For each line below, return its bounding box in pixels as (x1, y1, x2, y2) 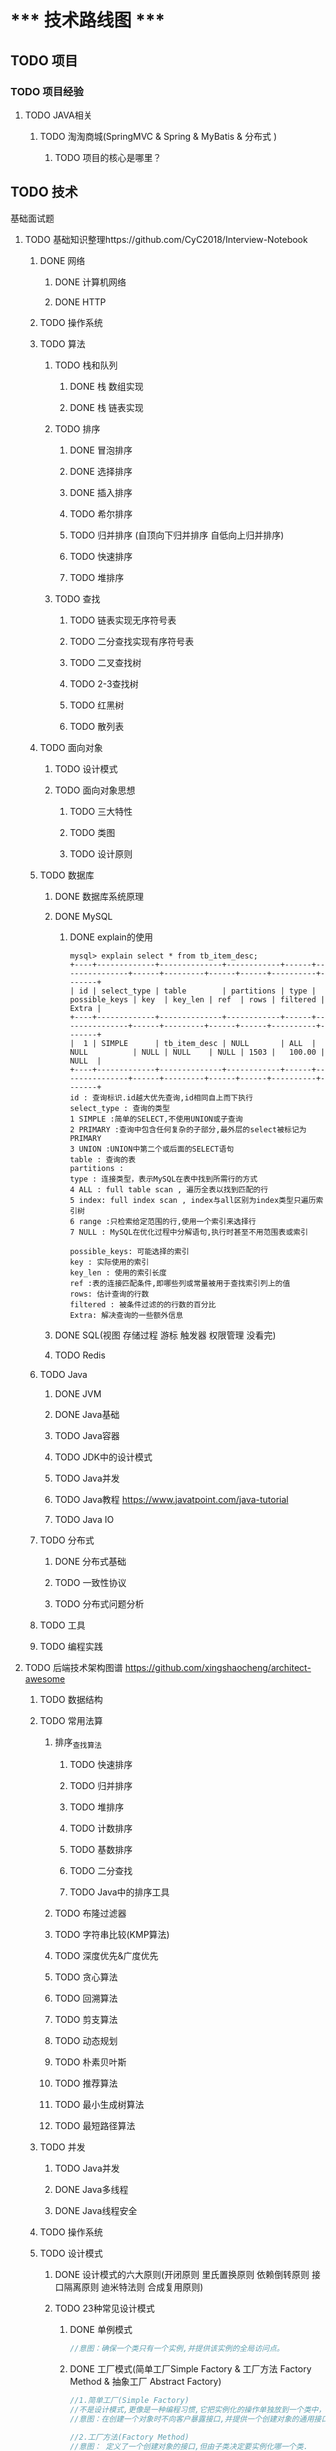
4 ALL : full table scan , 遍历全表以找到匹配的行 (69, 1184, 269, 1195)
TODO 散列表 (69, 720, 125, 732)
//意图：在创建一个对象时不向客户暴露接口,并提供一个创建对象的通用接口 (69, 2414, 330, 2425)
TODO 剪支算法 (54, 2014, 118, 2026)
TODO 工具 (39, 1619, 86, 1631)
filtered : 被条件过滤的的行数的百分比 (69, 1299, 217, 1310)
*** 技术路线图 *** (10, 9, 166, 32)
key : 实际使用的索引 (69, 1257, 150, 1267)
